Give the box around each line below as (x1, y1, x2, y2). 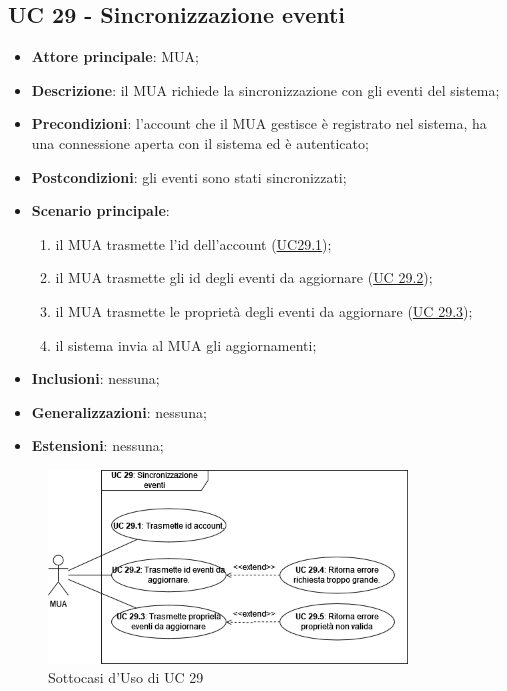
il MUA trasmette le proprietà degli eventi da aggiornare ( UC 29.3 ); (55, 300, 473, 321)
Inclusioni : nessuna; (31, 368, 160, 389)
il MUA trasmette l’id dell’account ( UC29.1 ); (55, 233, 332, 254)
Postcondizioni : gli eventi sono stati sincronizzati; (31, 166, 347, 187)
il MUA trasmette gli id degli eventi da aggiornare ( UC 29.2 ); (55, 267, 433, 288)
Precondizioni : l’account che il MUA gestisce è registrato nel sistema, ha (31, 113, 487, 134)
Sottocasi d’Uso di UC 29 (48, 667, 204, 688)
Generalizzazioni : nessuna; (31, 401, 207, 422)
